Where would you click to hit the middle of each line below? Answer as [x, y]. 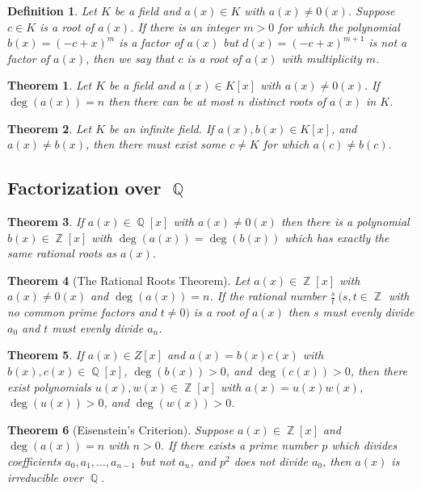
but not [158, 461]
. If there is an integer [185, 26]
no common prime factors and [82, 312]
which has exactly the [337, 237]
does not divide [271, 461]
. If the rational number [268, 296]
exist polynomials [49, 386]
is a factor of [151, 42]
